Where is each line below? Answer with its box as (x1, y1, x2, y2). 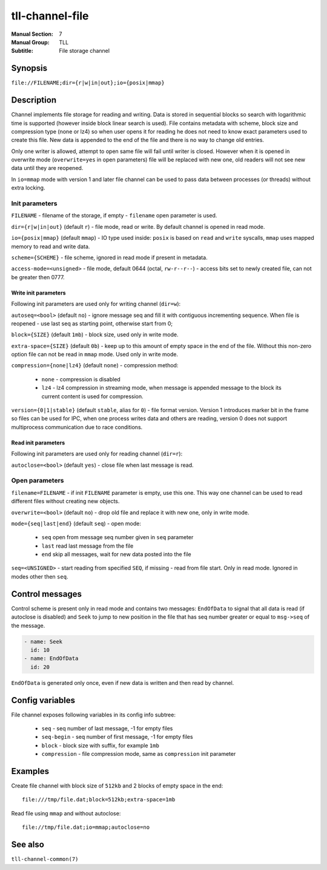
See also (11, 840, 45, 850)
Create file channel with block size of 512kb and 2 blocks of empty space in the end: (11, 782, 223, 789)
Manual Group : (11, 38, 50, 46)
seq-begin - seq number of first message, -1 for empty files (41, 733, 193, 741)
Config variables (11, 695, 76, 705)
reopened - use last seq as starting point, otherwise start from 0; (11, 319, 173, 327)
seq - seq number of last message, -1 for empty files (41, 725, 173, 732)
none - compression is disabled (41, 375, 121, 382)
